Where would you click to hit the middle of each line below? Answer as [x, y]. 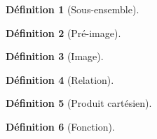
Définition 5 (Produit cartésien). [79, 103]
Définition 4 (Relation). [60, 79]
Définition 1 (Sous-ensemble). [73, 9]
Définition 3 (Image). [55, 56]
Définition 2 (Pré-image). [63, 32]
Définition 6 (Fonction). [60, 126]
